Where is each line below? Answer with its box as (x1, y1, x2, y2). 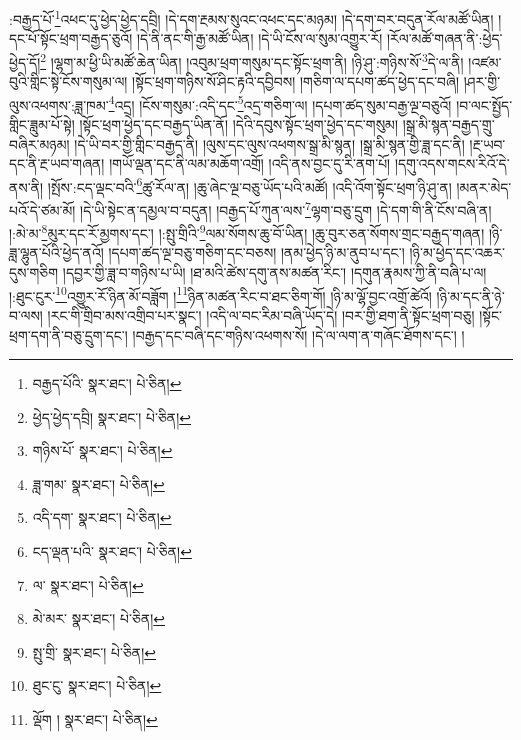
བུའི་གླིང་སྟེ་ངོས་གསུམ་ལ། (9, 71, 128, 92)
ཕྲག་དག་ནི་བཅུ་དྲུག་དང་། (9, 324, 128, 345)
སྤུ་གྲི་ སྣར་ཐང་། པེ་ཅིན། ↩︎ (32, 641, 156, 662)
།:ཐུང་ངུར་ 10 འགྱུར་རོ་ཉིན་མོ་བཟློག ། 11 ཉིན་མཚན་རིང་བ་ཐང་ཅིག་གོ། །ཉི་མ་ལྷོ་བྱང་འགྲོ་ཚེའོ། (9, 282, 432, 306)
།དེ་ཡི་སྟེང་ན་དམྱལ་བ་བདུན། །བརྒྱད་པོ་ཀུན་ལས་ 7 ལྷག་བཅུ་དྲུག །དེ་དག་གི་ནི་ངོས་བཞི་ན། (80, 196, 492, 220)
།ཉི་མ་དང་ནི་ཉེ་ (436, 285, 505, 306)
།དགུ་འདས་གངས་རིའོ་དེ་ (394, 153, 510, 174)
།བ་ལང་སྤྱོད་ (456, 94, 513, 115)
